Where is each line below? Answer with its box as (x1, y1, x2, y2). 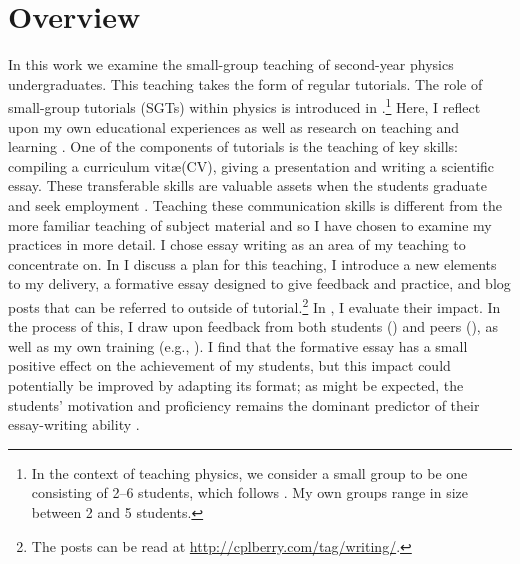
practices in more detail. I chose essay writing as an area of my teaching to (8, 234, 466, 255)
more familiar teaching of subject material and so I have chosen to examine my (8, 214, 492, 235)
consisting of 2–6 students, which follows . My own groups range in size (31, 482, 468, 503)
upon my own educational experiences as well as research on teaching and (8, 116, 460, 137)
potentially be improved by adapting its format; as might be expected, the (8, 374, 464, 395)
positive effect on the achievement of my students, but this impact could (8, 355, 451, 376)
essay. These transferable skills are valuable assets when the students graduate (8, 175, 487, 196)
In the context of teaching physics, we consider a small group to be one (31, 462, 468, 483)
